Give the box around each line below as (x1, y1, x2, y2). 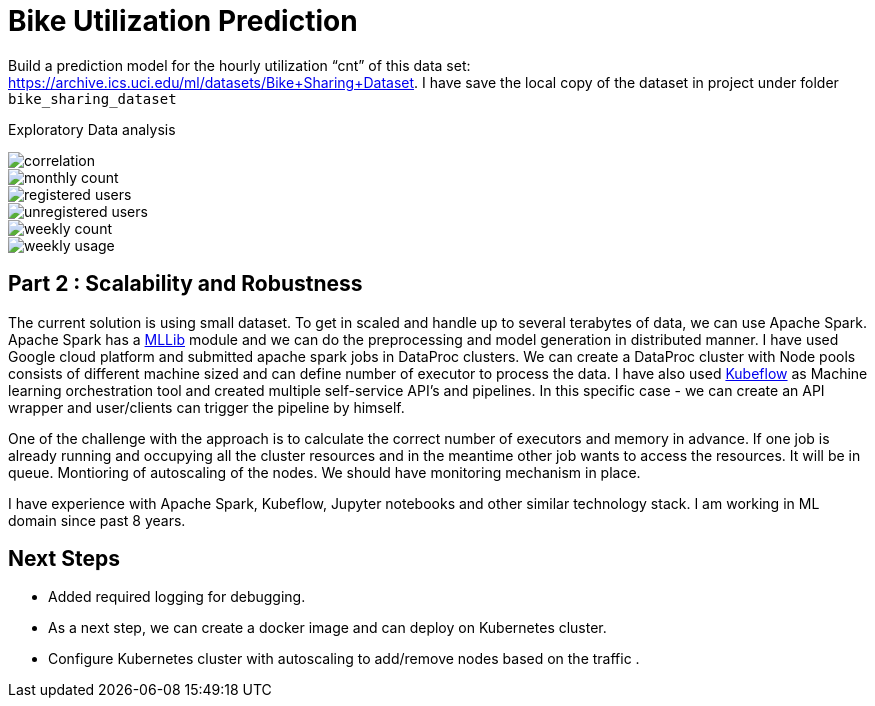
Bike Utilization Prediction (8, 4, 358, 38)
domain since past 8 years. (8, 511, 186, 529)
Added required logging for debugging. (48, 588, 306, 606)
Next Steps (8, 546, 120, 572)
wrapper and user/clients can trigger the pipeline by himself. (8, 398, 405, 416)
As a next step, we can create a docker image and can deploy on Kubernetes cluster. (48, 619, 607, 637)
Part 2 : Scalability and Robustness (8, 271, 363, 297)
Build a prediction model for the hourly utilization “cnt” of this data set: (8, 56, 471, 74)
